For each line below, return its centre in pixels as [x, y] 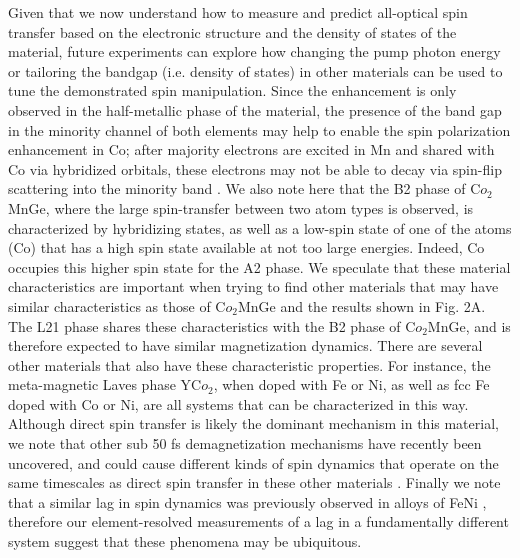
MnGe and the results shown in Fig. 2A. [361, 305]
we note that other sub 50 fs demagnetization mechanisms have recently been [245, 443]
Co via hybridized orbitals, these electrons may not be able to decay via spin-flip [255, 168]
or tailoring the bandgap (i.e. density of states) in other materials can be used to [255, 70]
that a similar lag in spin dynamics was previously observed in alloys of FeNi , [247, 501]
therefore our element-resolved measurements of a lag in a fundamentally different [258, 521]
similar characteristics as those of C [117, 305]
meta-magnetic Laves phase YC [105, 384]
